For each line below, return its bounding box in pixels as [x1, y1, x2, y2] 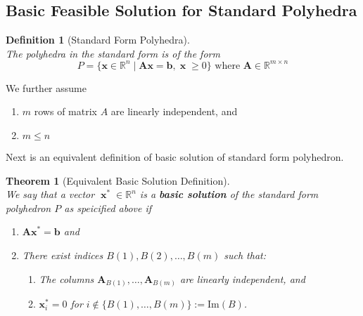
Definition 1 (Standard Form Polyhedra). [6, 32, 190, 47]
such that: [224, 248, 267, 263]
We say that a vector [6, 187, 95, 202]
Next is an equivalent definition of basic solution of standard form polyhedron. [6, 150, 344, 164]
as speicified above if [64, 200, 152, 215]
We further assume [6, 80, 87, 95]
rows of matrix [34, 104, 97, 119]
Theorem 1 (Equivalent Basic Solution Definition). [6, 173, 230, 187]
